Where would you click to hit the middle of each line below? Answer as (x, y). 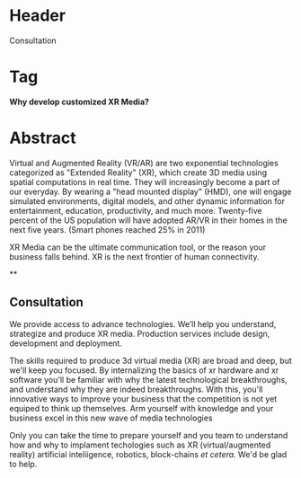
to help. (23, 464)
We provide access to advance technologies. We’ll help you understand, (143, 323)
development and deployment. (66, 343)
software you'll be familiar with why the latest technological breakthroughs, (148, 379)
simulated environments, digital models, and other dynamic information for (147, 201)
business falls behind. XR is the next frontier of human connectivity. (134, 256)
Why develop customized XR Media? (80, 102)
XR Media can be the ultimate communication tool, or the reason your (138, 247)
